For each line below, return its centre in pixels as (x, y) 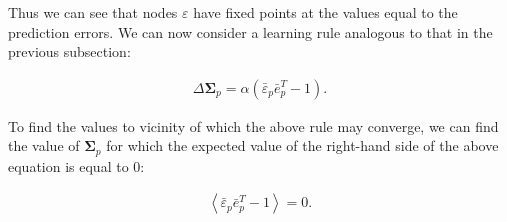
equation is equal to (68, 165)
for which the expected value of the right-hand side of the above (302, 145)
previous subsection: (69, 51)
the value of (44, 145)
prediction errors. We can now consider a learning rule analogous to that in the (250, 31)
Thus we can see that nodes (93, 12)
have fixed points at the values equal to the (325, 12)
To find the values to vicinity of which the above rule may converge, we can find (253, 125)
